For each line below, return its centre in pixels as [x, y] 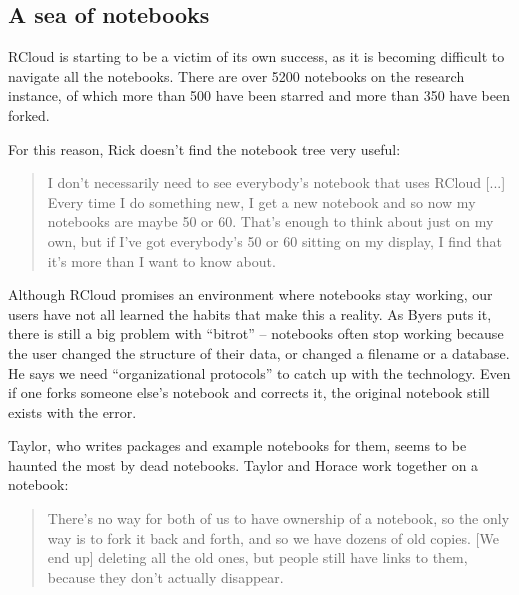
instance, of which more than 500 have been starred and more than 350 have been [259, 95]
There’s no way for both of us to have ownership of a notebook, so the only [278, 518]
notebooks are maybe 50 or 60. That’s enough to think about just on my [270, 221]
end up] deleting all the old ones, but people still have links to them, [257, 557]
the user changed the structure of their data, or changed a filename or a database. [259, 352]
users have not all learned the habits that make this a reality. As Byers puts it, [250, 313]
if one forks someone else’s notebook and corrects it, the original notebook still [249, 392]
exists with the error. [72, 411]
